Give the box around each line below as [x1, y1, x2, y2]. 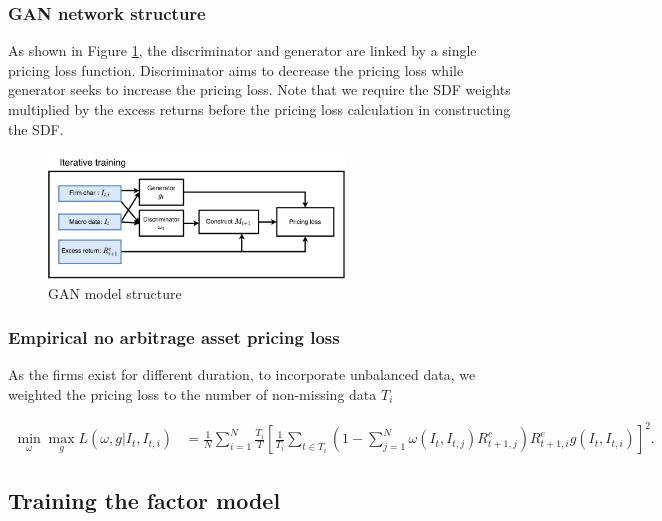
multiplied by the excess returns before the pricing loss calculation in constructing [8, 99, 511, 119]
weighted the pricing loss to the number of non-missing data [8, 383, 377, 404]
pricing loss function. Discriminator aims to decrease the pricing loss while [8, 59, 464, 80]
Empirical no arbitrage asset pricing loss [8, 325, 340, 350]
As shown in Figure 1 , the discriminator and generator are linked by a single [8, 40, 477, 61]
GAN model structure [48, 282, 182, 303]
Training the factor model [8, 485, 281, 516]
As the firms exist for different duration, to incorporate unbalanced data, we [8, 364, 476, 385]
